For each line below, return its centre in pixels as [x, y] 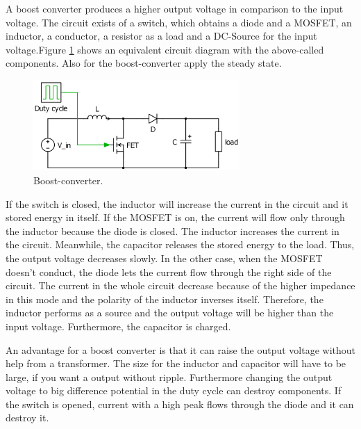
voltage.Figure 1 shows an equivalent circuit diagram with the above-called [165, 49]
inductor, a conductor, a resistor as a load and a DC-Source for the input [161, 36]
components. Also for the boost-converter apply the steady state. [144, 63]
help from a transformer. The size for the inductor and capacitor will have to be [176, 363]
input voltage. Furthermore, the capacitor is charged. [118, 326]
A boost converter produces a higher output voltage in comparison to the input [175, 8]
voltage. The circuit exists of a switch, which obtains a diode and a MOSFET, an [179, 22]
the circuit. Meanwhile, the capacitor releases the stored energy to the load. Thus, [180, 244]
